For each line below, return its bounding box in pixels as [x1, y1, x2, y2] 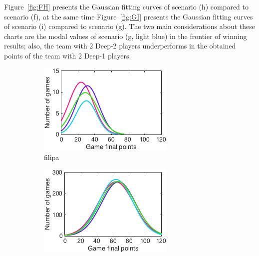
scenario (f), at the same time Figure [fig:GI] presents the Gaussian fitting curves [4, 11, 253, 21]
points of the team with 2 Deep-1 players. [4, 50, 131, 60]
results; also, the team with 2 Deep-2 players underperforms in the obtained [4, 40, 236, 51]
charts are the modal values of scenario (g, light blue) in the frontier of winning [4, 30, 247, 41]
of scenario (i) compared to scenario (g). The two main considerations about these [4, 21, 255, 31]
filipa [44, 152, 59, 162]
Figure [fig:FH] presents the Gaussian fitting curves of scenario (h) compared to [4, 1, 249, 11]
